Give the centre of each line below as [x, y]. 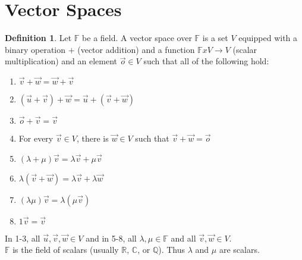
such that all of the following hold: [206, 61]
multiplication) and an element [61, 61]
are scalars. [239, 250]
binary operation [35, 49]
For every [36, 138]
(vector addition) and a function [136, 49]
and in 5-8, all [111, 238]
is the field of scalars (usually [66, 250]
